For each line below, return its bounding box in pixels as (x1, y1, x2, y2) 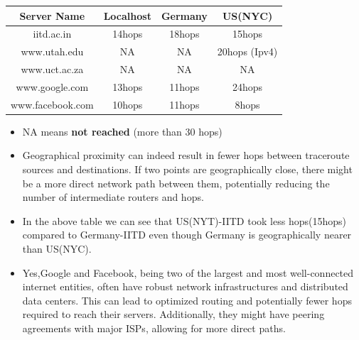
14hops (112, 26, 143, 41)
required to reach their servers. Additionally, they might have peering (22, 307, 325, 322)
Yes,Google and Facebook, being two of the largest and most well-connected (22, 265, 354, 280)
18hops (169, 26, 200, 41)
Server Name (19, 8, 85, 23)
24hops (232, 79, 263, 94)
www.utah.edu (21, 44, 84, 59)
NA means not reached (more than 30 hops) (22, 124, 223, 138)
